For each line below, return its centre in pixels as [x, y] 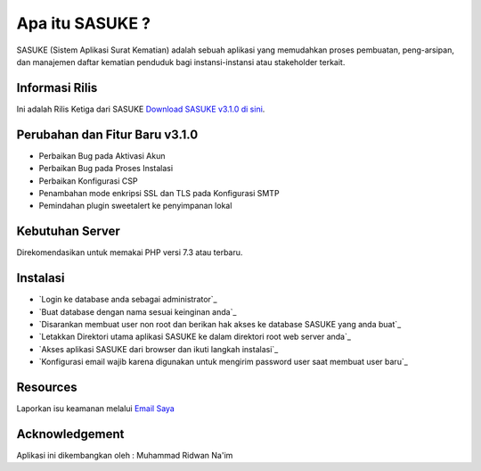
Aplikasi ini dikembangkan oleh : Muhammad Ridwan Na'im [125, 455]
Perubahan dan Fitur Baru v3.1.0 [107, 134]
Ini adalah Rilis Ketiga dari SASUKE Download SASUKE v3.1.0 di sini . [141, 109]
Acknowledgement [70, 434]
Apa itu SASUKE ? [84, 23]
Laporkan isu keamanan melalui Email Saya [96, 408]
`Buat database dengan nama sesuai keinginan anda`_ [138, 311]
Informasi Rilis [57, 88]
